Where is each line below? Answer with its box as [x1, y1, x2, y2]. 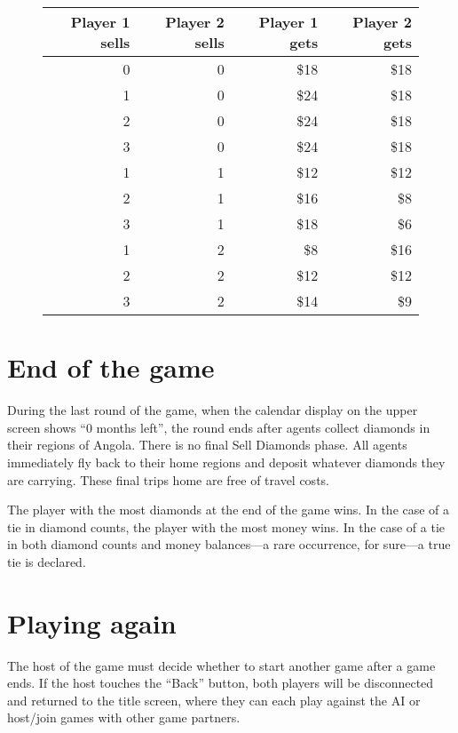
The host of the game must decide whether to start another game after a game [7, 656, 436, 674]
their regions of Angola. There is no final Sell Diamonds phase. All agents [7, 435, 407, 454]
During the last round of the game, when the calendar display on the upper [7, 401, 418, 419]
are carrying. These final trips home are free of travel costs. [7, 470, 329, 489]
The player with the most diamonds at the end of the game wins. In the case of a [7, 500, 450, 519]
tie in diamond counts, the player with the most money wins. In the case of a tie [7, 517, 446, 536]
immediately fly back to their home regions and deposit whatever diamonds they [7, 452, 446, 471]
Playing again [7, 604, 177, 641]
